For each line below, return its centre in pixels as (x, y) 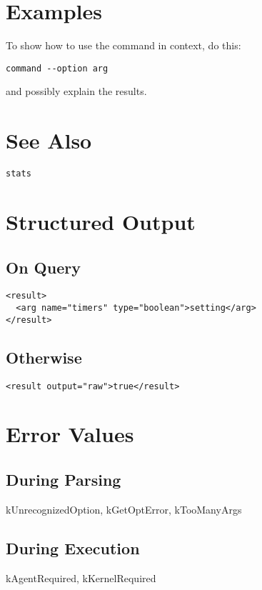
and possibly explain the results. (76, 91)
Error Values (70, 434)
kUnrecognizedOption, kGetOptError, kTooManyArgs (124, 509)
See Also (49, 140)
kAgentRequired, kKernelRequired (81, 577)
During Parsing (64, 479)
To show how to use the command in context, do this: (124, 45)
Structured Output (101, 221)
